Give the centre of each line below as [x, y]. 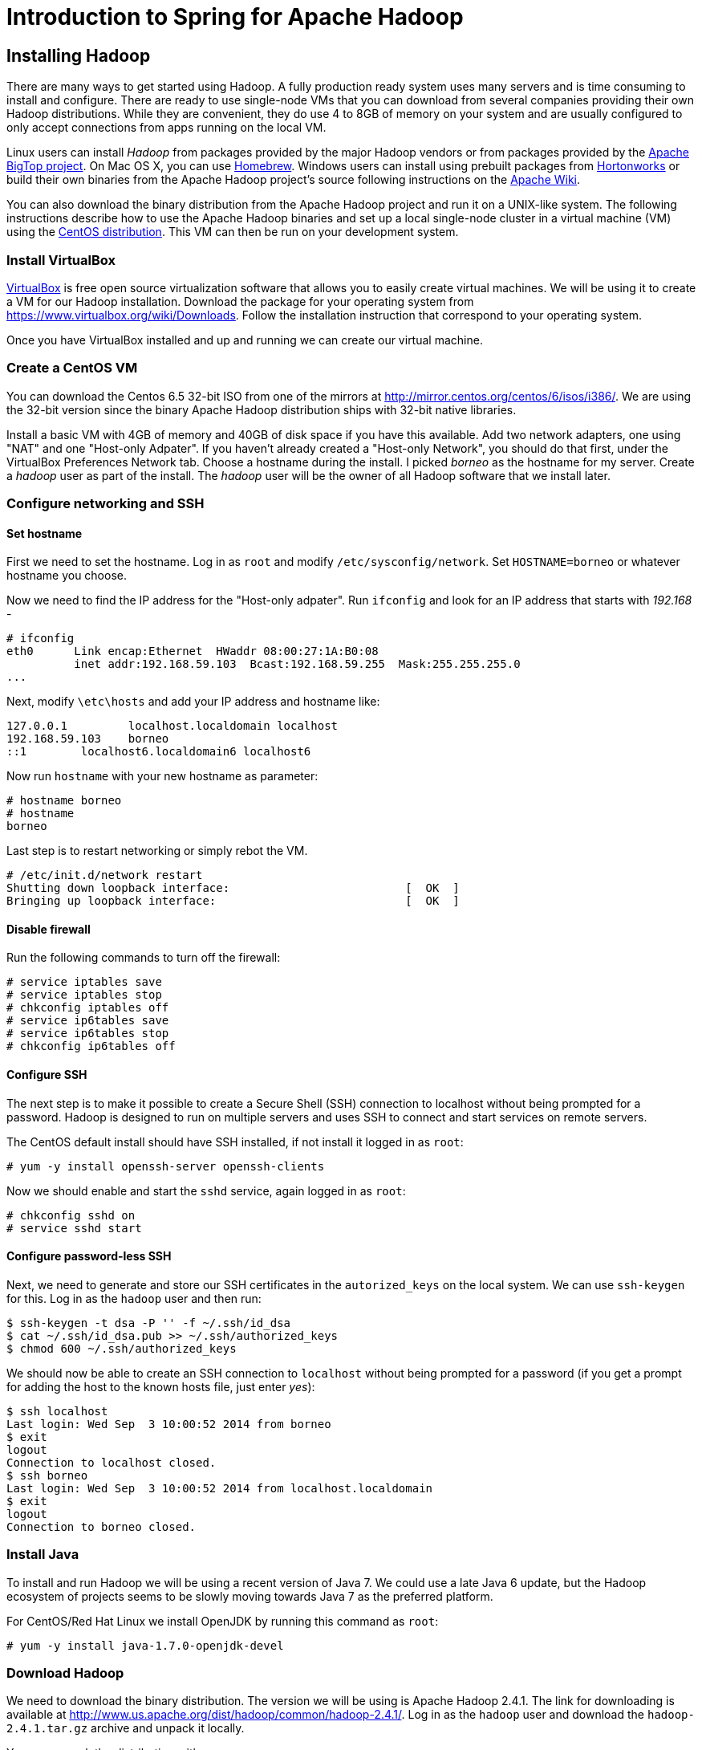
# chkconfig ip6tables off [91, 1046]
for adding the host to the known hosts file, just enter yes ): [161, 1386]
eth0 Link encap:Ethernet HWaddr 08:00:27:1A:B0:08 [193, 651]
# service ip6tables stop [88, 1034]
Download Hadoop [65, 1673]
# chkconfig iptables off [88, 1008]
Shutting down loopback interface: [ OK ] [233, 888]
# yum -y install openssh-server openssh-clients [166, 1166]
